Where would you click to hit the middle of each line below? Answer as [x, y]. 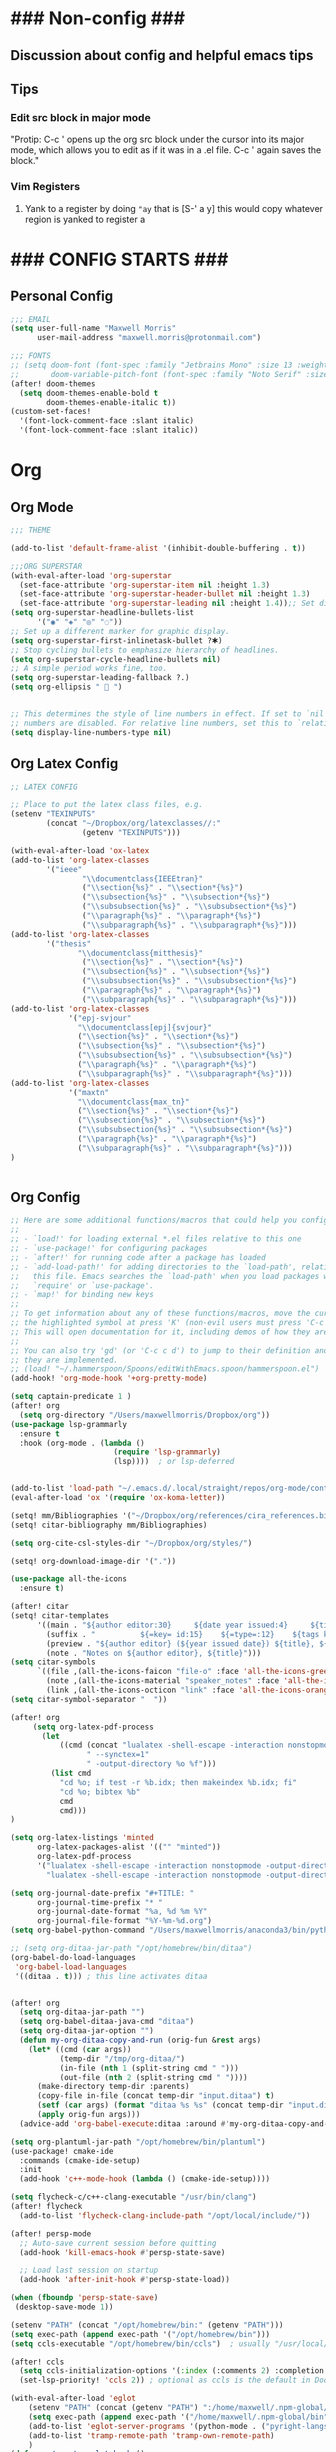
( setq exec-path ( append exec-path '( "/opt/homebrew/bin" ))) [140, 2334]
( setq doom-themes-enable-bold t [89, 393]
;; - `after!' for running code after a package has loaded [138, 1257]
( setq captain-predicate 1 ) [71, 1397]
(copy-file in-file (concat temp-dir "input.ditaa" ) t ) [155, 2096]
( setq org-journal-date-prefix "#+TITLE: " [102, 1893]
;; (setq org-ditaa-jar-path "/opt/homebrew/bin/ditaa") [131, 1948]
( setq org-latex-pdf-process [93, 1727]
